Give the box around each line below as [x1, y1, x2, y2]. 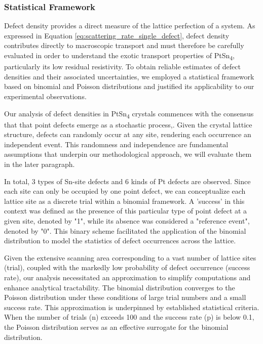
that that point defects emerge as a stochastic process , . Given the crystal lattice [4, 119, 252, 130]
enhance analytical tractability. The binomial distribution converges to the [4, 282, 235, 292]
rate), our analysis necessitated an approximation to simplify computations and [4, 272, 251, 282]
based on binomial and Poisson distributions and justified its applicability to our [4, 81, 254, 92]
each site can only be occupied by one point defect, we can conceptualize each [4, 186, 246, 196]
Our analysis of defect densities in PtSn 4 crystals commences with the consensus [4, 108, 254, 120]
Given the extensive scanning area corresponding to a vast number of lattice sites [4, 252, 256, 263]
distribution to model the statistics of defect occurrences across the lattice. [4, 235, 236, 246]
